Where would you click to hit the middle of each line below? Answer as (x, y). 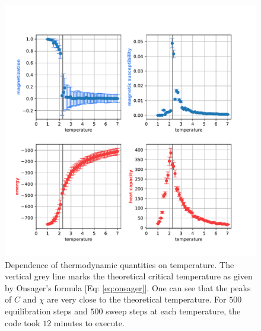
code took (23, 322)
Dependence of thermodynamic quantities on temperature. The (120, 264)
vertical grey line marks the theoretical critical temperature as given (129, 276)
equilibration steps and (46, 311)
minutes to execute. (89, 322)
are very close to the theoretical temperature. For (137, 299)
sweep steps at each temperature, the (173, 311)
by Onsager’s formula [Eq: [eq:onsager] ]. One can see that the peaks (128, 287)
